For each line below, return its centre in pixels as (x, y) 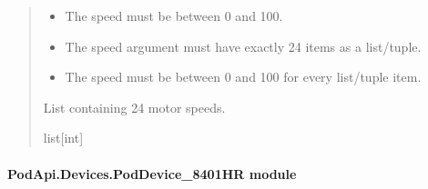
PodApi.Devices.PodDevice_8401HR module (152, 173)
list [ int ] (63, 138)
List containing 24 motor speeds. (134, 107)
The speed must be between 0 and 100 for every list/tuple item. (243, 77)
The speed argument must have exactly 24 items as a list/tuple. (243, 46)
